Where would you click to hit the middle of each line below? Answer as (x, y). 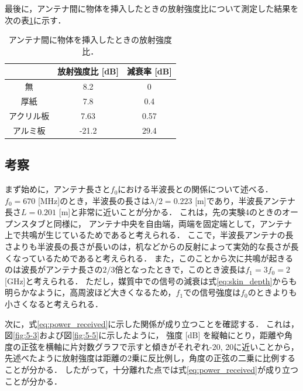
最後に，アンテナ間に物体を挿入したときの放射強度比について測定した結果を (152, 8)
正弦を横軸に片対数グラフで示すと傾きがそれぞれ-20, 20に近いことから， (160, 346)
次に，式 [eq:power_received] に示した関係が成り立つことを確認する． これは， (152, 323)
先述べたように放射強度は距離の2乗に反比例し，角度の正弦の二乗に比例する (150, 358)
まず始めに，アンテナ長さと (58, 189)
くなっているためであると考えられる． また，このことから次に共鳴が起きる (149, 258)
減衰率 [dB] (149, 71)
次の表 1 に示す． (35, 20)
